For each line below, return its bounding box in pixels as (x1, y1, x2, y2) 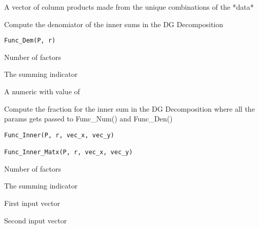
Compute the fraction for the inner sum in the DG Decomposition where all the (4, 103, 255, 114)
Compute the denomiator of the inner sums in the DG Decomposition (4, 18, 224, 29)
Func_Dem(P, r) (4, 37, 56, 45)
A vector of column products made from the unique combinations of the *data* (4, 2, 254, 12)
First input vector (4, 197, 60, 208)
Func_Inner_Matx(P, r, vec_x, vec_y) (4, 149, 133, 156)
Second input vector (4, 215, 67, 225)
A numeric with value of (4, 86, 80, 97)
